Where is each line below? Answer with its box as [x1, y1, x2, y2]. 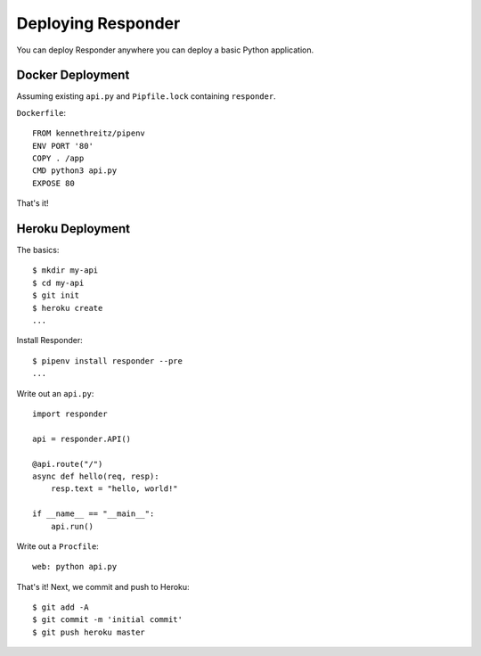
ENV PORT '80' [32, 141, 94, 151]
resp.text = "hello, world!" [50, 484, 178, 494]
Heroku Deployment [16, 221, 131, 236]
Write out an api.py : [16, 388, 94, 398]
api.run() [50, 521, 94, 531]
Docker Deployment [16, 68, 130, 83]
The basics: [16, 245, 60, 256]
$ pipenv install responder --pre [32, 356, 183, 365]
